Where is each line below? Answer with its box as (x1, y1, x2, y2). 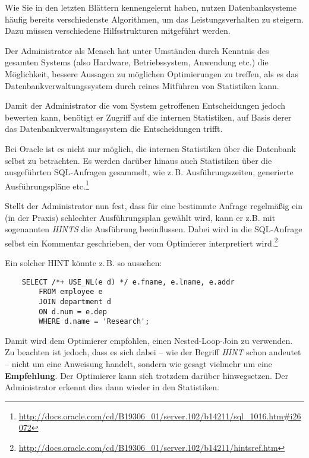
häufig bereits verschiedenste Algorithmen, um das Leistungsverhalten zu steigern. (5, 12, 304, 25)
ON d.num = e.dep (39, 307, 107, 316)
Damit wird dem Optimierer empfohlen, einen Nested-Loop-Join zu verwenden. (5, 334, 293, 346)
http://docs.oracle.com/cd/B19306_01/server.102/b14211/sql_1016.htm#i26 (18, 409, 301, 422)
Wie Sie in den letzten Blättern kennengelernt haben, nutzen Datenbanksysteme (5, 1, 297, 13)
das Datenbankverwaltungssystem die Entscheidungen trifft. (5, 122, 223, 135)
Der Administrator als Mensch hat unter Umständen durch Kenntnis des (5, 44, 269, 56)
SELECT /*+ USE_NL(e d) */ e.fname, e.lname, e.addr (21, 277, 235, 286)
